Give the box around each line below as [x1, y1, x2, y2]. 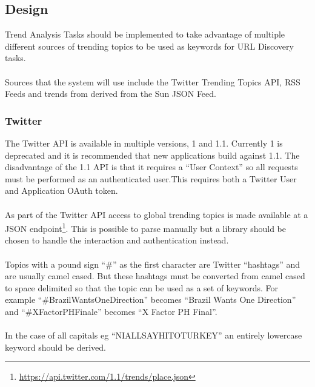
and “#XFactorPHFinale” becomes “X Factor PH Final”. [5, 305, 217, 317]
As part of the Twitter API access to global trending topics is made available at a [5, 208, 308, 220]
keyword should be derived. [5, 340, 107, 353]
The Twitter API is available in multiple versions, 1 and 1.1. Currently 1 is [5, 136, 283, 149]
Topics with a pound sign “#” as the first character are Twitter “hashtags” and [5, 257, 300, 270]
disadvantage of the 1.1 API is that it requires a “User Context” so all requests [5, 160, 298, 173]
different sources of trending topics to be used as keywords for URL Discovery [5, 39, 294, 52]
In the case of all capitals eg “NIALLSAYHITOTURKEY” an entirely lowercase [5, 329, 302, 342]
